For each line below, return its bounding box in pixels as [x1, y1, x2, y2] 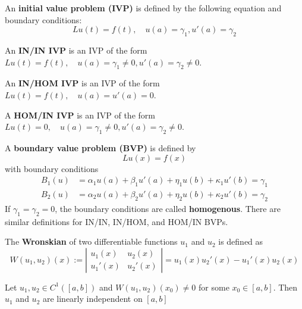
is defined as [218, 235, 263, 248]
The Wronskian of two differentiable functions [5, 235, 178, 248]
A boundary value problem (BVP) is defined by [5, 141, 196, 154]
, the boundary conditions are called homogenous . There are [55, 202, 281, 214]
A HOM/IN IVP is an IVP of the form [5, 108, 155, 121]
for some [199, 280, 229, 293]
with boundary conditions [5, 162, 99, 174]
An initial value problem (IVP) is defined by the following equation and [5, 2, 282, 14]
